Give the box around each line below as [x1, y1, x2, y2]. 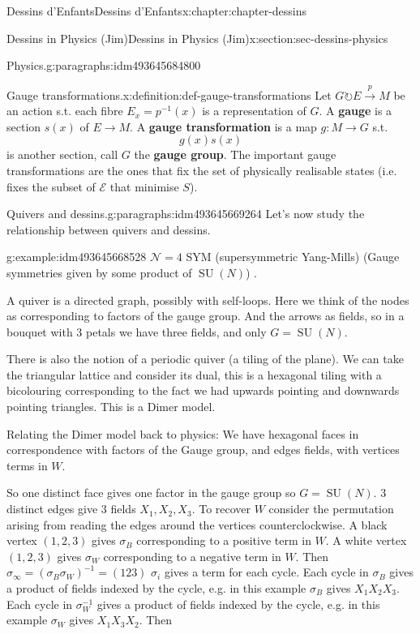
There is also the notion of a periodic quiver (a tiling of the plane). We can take [6, 350, 404, 367]
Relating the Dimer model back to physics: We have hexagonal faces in [6, 425, 359, 442]
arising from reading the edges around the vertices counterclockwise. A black [6, 516, 388, 533]
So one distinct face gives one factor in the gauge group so [6, 484, 296, 501]
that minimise [109, 178, 179, 195]
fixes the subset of [6, 178, 96, 195]
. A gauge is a [319, 102, 392, 119]
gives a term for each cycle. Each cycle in [164, 563, 369, 580]
